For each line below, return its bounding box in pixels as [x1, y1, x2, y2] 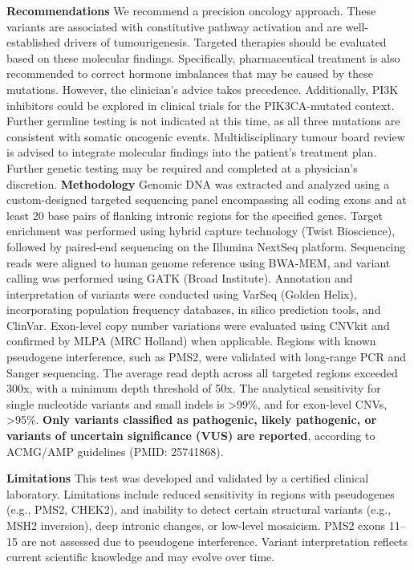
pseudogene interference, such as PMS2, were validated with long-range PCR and [6, 348, 406, 365]
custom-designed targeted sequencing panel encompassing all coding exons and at [6, 191, 407, 208]
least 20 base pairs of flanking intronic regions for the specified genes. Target [6, 206, 383, 223]
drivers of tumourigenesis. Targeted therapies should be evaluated [63, 34, 387, 51]
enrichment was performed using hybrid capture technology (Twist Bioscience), [6, 222, 396, 239]
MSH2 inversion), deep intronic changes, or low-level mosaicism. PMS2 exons [6, 517, 386, 533]
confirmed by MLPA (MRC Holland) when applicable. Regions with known [6, 332, 376, 349]
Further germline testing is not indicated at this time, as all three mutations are [6, 112, 400, 129]
